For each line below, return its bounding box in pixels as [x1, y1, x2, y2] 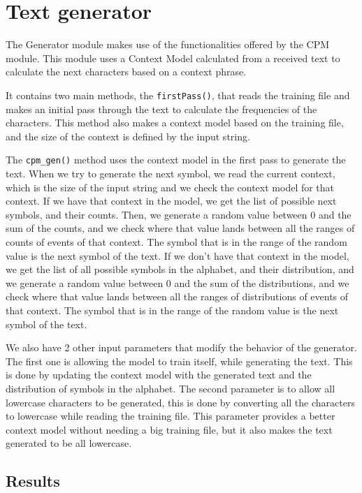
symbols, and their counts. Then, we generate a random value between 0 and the [6, 207, 352, 221]
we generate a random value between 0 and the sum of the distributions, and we [6, 275, 349, 290]
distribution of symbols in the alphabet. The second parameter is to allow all [6, 381, 335, 395]
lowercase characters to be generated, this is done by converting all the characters [6, 395, 355, 409]
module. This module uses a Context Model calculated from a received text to [6, 50, 340, 65]
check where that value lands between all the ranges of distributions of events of [6, 289, 349, 304]
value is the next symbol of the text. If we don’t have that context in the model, [6, 248, 349, 263]
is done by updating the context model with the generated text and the [6, 367, 312, 382]
